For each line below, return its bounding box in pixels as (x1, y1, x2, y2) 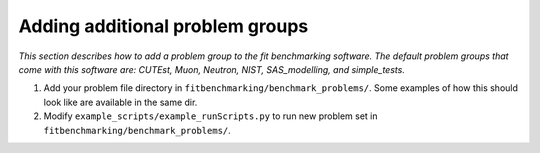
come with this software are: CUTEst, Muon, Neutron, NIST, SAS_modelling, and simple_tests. (18, 63, 405, 75)
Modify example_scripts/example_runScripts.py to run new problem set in (43, 110, 378, 122)
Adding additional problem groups (18, 15, 309, 37)
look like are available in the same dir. (43, 96, 198, 108)
